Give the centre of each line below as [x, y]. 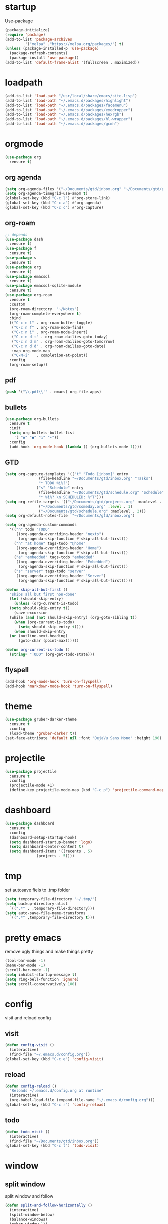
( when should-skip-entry [40, 631]
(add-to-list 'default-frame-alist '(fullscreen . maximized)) [72, 63]
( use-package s [21, 258]
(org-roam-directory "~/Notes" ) [44, 309]
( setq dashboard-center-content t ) [47, 847]
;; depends [16, 235]
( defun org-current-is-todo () [38, 650]
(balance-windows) [29, 1219]
